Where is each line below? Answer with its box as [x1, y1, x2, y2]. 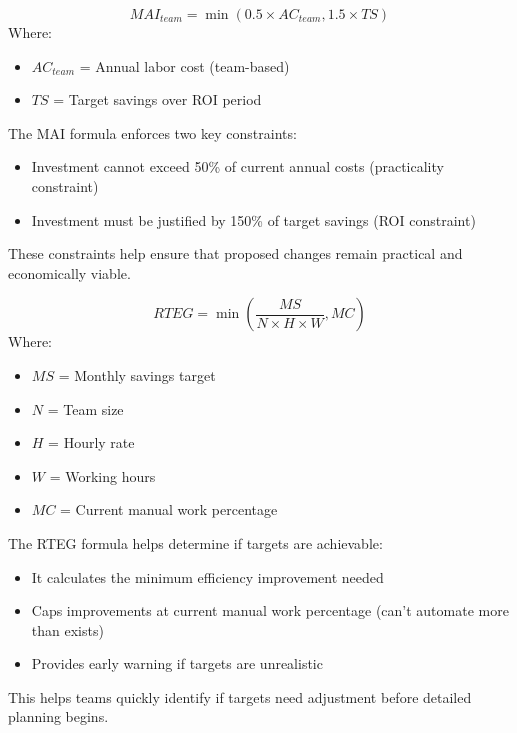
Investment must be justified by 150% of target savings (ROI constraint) [31, 209, 476, 230]
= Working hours [49, 465, 156, 486]
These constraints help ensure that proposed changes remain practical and [8, 243, 463, 264]
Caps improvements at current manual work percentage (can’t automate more [31, 600, 509, 621]
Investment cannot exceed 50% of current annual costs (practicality [31, 156, 444, 177]
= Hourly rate [48, 432, 135, 453]
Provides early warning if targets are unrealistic [31, 653, 323, 674]
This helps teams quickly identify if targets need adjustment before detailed [8, 686, 472, 707]
